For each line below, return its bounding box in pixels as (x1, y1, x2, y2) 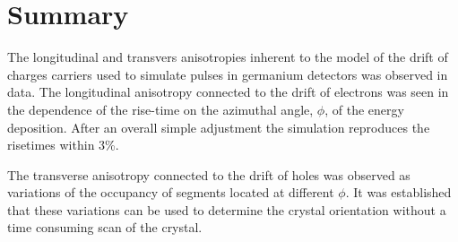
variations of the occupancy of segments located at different (7, 183, 334, 202)
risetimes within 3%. (7, 135, 119, 154)
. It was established (345, 183, 452, 202)
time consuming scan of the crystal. (7, 218, 203, 237)
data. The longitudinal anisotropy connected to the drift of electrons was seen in (7, 82, 449, 101)
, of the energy (324, 99, 404, 118)
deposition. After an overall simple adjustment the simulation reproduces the (7, 117, 430, 136)
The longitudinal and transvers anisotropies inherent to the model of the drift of (7, 48, 448, 66)
